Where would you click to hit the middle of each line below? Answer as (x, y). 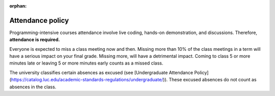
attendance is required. (35, 40)
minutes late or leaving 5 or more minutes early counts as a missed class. (86, 63)
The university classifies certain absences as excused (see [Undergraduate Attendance (101, 72)
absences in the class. (33, 87)
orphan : (18, 6)
